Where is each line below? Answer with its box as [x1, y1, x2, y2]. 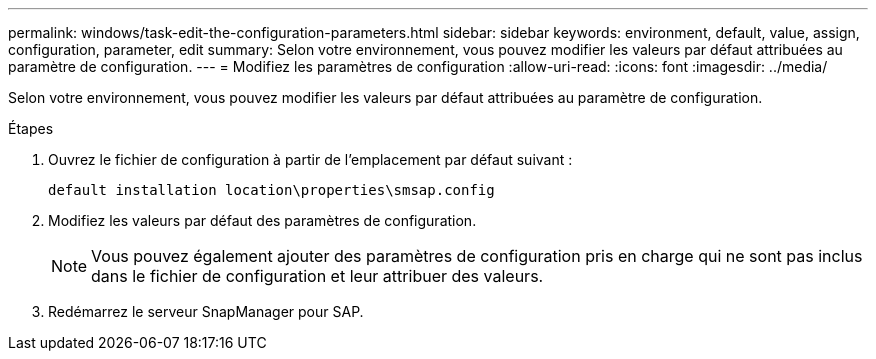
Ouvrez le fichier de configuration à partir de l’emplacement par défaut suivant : [48, 151, 573, 168]
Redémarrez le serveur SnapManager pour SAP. [48, 303, 364, 320]
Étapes [8, 120, 54, 137]
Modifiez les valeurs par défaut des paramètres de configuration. [48, 212, 477, 229]
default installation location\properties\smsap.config [48, 182, 495, 198]
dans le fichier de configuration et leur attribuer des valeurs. [91, 266, 544, 286]
